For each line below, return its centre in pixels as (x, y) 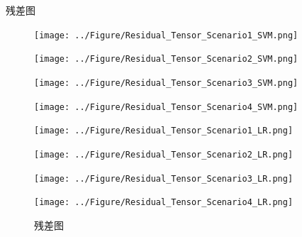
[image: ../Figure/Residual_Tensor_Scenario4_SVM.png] (166, 107)
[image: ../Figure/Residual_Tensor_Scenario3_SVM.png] (166, 83)
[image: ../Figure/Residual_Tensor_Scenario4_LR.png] (164, 203)
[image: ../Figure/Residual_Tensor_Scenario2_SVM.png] (166, 59)
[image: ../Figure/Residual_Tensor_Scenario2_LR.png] (164, 154)
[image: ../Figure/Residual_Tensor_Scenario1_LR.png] (164, 131)
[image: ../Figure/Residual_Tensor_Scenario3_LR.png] (164, 178)
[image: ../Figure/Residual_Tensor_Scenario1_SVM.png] (166, 35)
